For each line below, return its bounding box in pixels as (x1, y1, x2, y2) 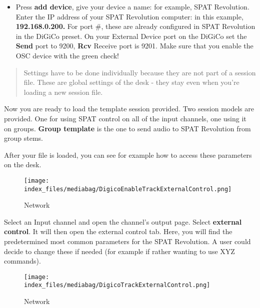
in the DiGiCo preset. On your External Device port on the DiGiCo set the (15, 30, 247, 41)
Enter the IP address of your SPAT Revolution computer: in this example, (15, 11, 243, 21)
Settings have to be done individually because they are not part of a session (23, 67, 256, 77)
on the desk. (4, 159, 41, 170)
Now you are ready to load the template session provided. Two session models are (4, 103, 254, 114)
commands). (4, 256, 41, 266)
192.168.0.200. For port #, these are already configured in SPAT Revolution (15, 21, 255, 31)
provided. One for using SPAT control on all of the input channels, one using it (4, 113, 246, 123)
